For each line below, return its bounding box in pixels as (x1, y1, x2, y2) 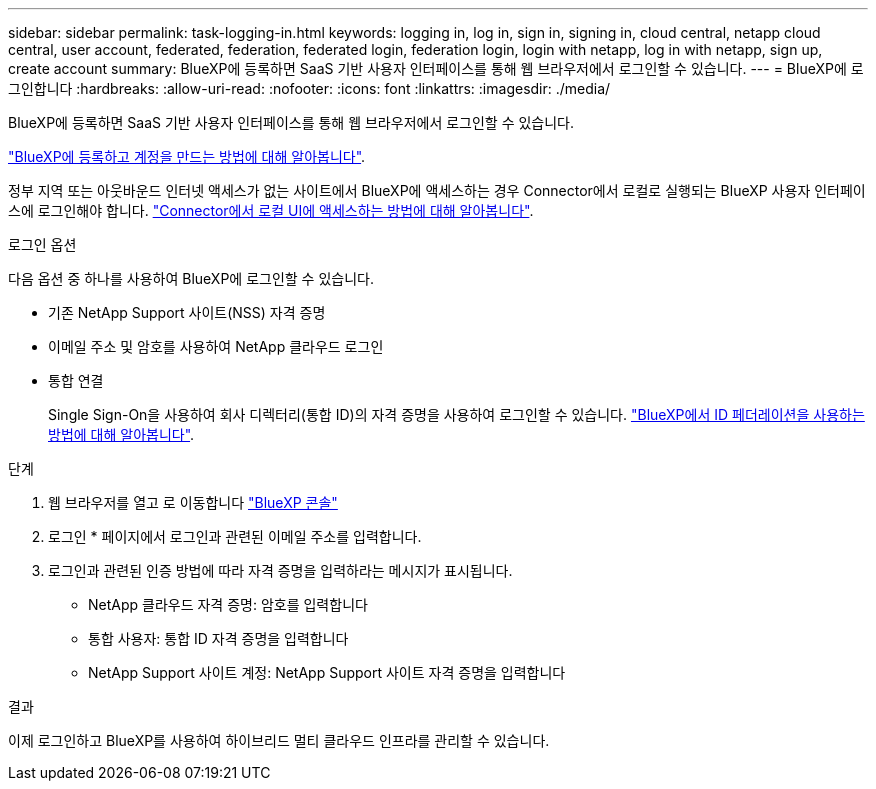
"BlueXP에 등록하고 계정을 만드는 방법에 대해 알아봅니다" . (8, 148, 366, 165)
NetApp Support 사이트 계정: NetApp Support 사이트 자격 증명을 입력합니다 (88, 664, 566, 681)
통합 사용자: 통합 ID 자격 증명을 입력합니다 (88, 630, 349, 647)
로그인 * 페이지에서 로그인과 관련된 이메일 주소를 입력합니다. (48, 528, 422, 545)
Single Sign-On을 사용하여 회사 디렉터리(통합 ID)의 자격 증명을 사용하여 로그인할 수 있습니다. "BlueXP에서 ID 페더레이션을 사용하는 (48, 406, 865, 423)
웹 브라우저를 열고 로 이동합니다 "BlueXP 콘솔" (48, 494, 338, 511)
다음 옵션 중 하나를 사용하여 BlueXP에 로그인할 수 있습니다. (8, 270, 374, 287)
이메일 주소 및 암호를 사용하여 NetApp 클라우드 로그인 (48, 338, 384, 355)
